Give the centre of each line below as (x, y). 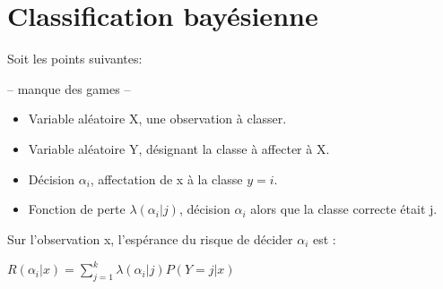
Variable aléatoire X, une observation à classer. (157, 119)
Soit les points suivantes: (75, 59)
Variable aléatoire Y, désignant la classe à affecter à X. (179, 148)
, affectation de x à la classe (166, 178)
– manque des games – (69, 88)
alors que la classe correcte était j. (344, 209)
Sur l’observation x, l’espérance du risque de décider (150, 238)
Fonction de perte (77, 209)
